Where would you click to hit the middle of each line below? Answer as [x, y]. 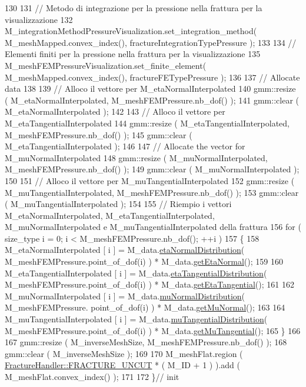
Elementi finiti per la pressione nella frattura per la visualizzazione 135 [133, 54]
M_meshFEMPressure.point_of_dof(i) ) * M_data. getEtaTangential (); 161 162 [149, 284]
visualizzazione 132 [39, 19]
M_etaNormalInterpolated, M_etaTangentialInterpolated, [110, 215]
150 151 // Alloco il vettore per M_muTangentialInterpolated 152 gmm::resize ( [150, 180]
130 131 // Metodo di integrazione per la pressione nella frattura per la [134, 8]
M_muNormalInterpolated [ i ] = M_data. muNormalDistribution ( [125, 296]
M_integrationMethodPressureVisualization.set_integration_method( [131, 31]
